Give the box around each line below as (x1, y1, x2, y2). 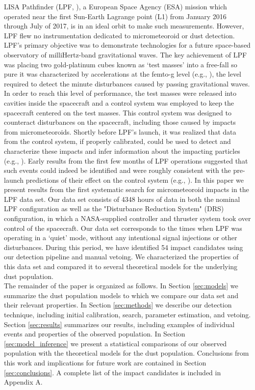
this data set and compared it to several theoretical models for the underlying (4, 261, 238, 272)
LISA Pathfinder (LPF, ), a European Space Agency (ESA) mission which (4, 1, 227, 11)
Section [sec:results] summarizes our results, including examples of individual (4, 319, 235, 329)
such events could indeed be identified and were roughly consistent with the (4, 165, 231, 175)
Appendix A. (4, 377, 43, 387)
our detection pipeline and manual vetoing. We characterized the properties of (4, 251, 239, 262)
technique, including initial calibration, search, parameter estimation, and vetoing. (4, 309, 251, 319)
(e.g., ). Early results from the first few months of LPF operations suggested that (4, 155, 248, 166)
